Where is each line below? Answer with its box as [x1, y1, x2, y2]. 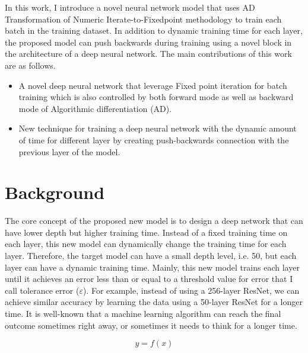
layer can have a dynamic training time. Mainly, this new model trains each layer [5, 261, 300, 273]
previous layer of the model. [18, 145, 120, 158]
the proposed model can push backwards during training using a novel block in [5, 36, 292, 48]
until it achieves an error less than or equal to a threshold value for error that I [5, 272, 293, 285]
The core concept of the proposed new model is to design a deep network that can [5, 214, 303, 227]
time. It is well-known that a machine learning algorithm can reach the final [5, 307, 281, 319]
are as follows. [5, 59, 56, 71]
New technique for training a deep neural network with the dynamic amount [18, 122, 297, 134]
